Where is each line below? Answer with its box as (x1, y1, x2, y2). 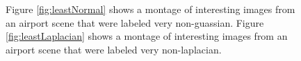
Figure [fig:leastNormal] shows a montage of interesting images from (6, 2, 295, 16)
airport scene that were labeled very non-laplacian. (6, 42, 222, 56)
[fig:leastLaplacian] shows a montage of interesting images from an (6, 29, 288, 43)
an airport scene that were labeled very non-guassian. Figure (6, 15, 264, 29)
